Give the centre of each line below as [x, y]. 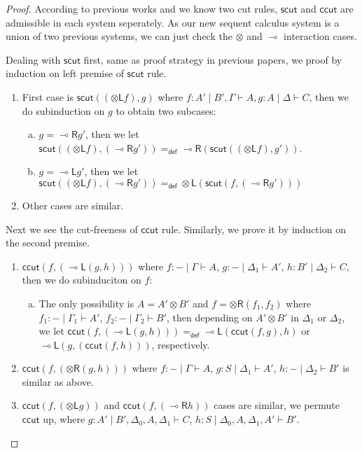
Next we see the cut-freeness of [72, 229]
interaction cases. [320, 36]
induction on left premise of [65, 73]
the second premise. [48, 243]
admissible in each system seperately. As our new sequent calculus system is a [173, 22]
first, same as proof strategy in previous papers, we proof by [213, 59]
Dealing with [33, 59]
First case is [48, 96]
